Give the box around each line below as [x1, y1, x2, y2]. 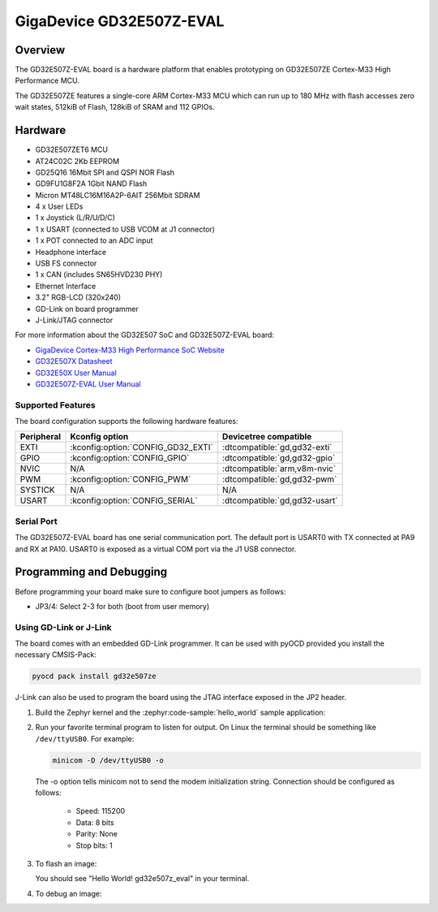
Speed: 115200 [75, 806, 126, 816]
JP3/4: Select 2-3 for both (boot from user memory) [35, 601, 210, 611]
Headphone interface [35, 247, 107, 257]
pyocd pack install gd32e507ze [32, 672, 157, 681]
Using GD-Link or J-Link [15, 621, 113, 633]
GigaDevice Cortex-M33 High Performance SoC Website [35, 345, 225, 355]
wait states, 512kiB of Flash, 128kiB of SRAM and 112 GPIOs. [15, 102, 215, 112]
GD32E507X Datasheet [35, 357, 113, 366]
